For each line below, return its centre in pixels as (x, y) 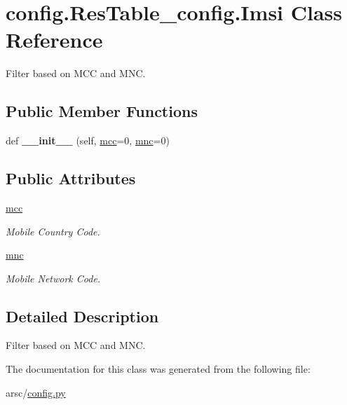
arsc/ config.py (36, 392)
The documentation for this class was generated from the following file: (158, 369)
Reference (54, 40)
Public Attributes (71, 178)
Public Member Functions (102, 111)
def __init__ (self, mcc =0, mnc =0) (88, 140)
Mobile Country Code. (53, 231)
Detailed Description (82, 316)
